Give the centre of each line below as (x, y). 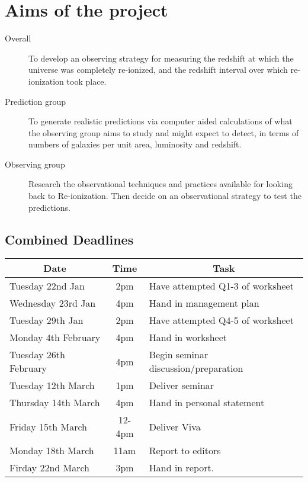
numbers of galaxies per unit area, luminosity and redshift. (135, 144)
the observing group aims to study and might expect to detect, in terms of (164, 132)
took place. (86, 81)
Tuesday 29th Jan (46, 320)
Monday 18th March (52, 451)
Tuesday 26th (37, 355)
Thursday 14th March (55, 403)
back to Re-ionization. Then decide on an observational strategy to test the (165, 196)
